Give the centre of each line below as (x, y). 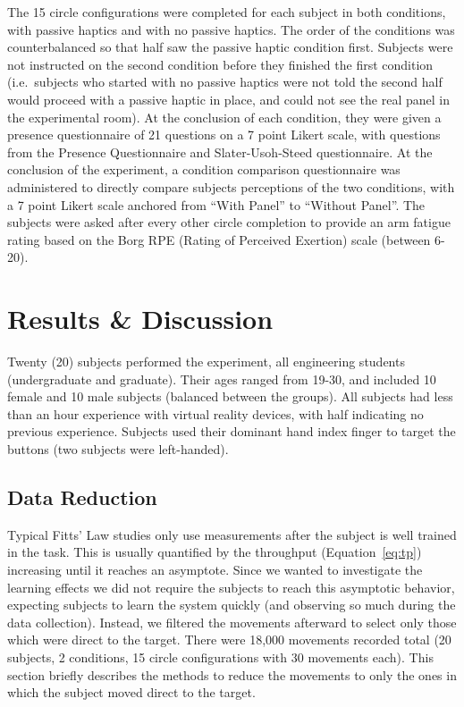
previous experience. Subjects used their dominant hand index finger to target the (232, 431)
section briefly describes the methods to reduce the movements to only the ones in (232, 674)
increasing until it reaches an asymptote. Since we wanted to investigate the (215, 569)
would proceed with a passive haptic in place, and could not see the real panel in (228, 99)
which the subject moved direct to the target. (131, 692)
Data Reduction (82, 497)
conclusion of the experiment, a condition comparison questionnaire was (204, 169)
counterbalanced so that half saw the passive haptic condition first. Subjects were (230, 47)
